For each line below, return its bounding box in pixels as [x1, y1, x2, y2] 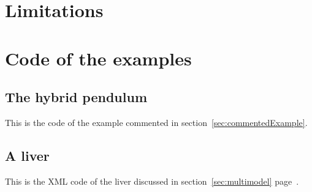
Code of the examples [5, 45, 192, 70]
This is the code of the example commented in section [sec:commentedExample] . [5, 116, 308, 128]
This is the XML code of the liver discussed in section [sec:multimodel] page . [5, 174, 299, 187]
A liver [5, 146, 50, 164]
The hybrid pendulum [5, 87, 148, 106]
